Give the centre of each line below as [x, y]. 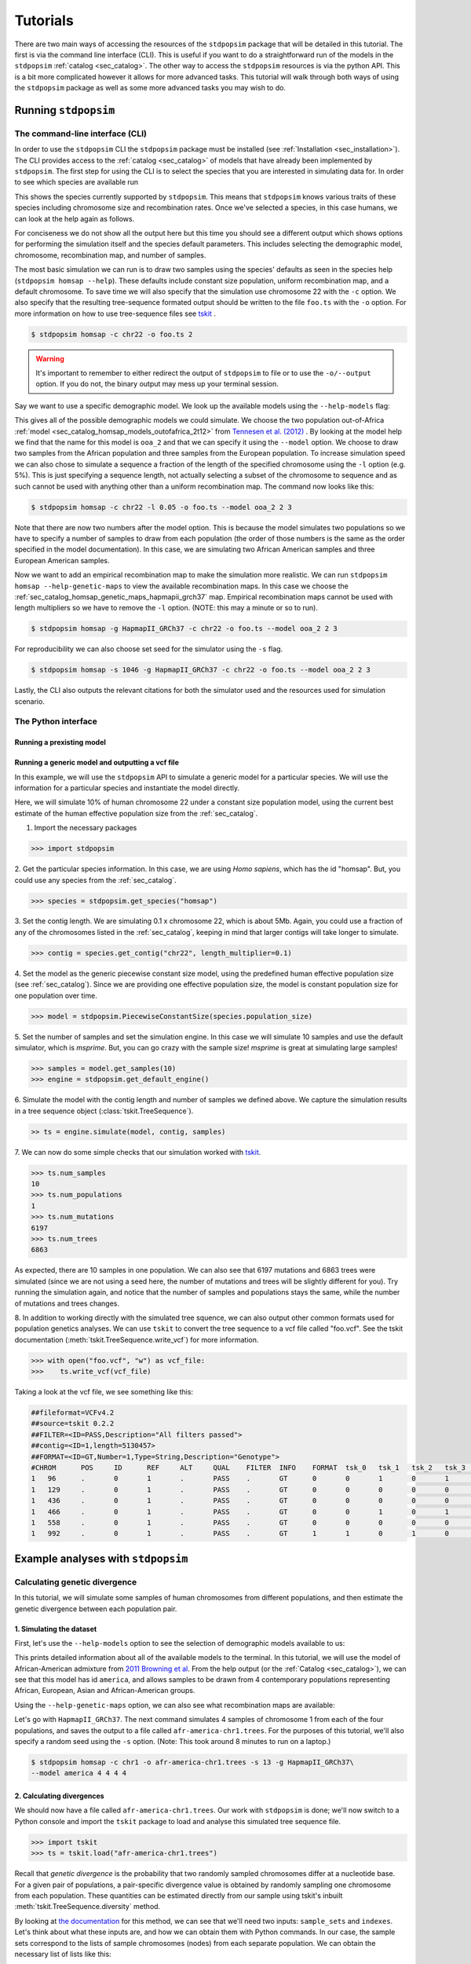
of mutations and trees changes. [67, 1303]
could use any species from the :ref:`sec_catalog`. [95, 880]
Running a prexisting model [60, 742]
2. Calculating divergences [60, 1796]
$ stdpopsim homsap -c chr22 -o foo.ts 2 [112, 334]
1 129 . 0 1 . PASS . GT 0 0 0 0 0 [240, 1489]
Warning [50, 358]
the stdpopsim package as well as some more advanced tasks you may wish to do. [150, 88]
